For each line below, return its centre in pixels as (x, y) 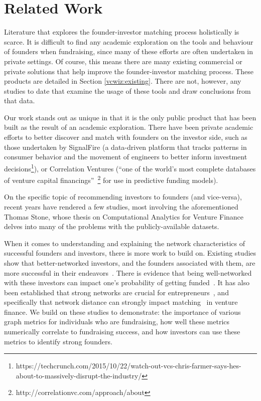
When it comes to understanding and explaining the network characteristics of (124, 243)
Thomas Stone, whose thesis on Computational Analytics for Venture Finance (124, 216)
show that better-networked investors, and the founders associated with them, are (130, 262)
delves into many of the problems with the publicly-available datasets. (112, 226)
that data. (20, 101)
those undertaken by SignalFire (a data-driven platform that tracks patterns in (125, 147)
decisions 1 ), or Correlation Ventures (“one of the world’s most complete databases (130, 167)
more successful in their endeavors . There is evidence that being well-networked (128, 272)
